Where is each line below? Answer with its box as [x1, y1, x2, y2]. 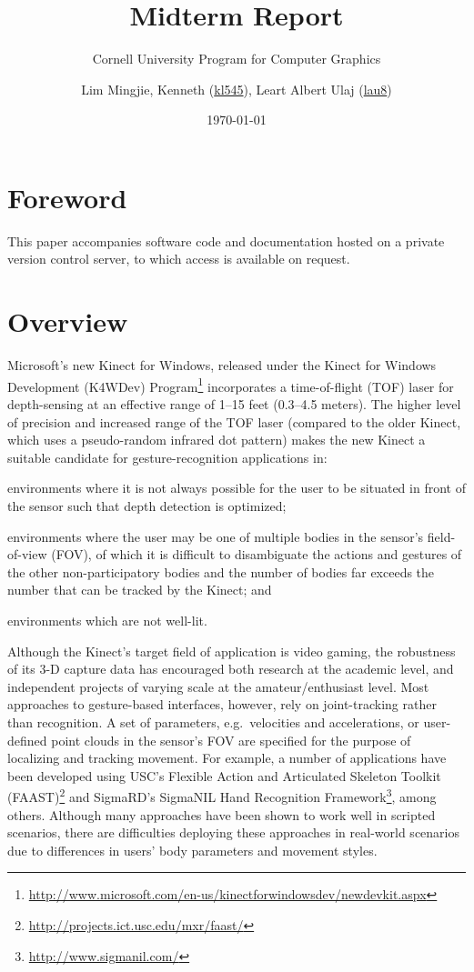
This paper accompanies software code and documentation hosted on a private [7, 231, 445, 250]
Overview [7, 303, 128, 340]
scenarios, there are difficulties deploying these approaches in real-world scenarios [7, 823, 459, 842]
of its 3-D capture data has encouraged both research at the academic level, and [7, 659, 454, 678]
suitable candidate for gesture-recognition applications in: [7, 447, 328, 466]
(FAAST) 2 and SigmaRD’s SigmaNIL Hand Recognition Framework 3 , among [7, 785, 437, 806]
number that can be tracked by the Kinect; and [7, 580, 272, 599]
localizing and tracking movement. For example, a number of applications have [7, 748, 447, 767]
